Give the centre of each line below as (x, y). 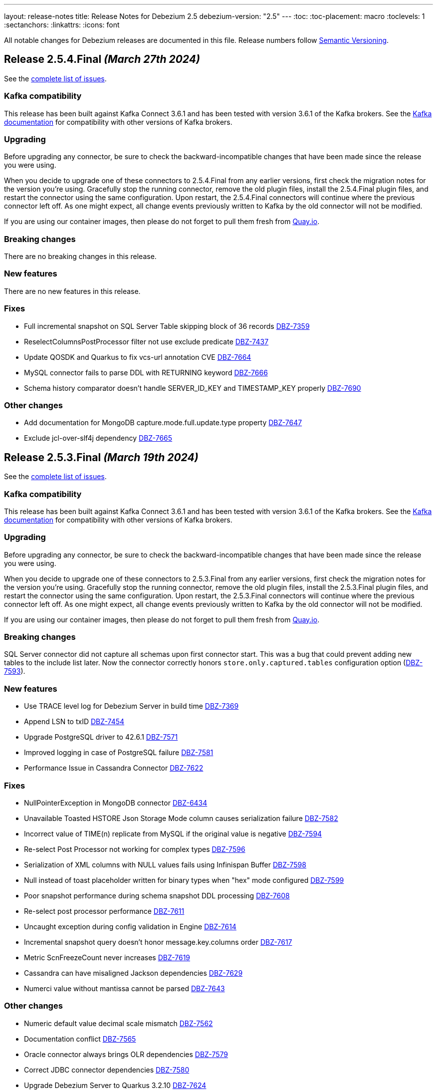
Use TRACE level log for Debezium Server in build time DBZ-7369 (131, 706)
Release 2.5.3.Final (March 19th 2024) (101, 457)
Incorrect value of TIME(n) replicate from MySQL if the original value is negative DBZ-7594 (173, 833)
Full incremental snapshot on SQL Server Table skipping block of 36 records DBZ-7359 (167, 326)
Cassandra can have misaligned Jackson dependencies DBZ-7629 (133, 973)
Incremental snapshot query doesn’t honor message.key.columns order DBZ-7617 (158, 942)
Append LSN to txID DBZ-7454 (74, 722)
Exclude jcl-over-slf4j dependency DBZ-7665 (98, 438)
